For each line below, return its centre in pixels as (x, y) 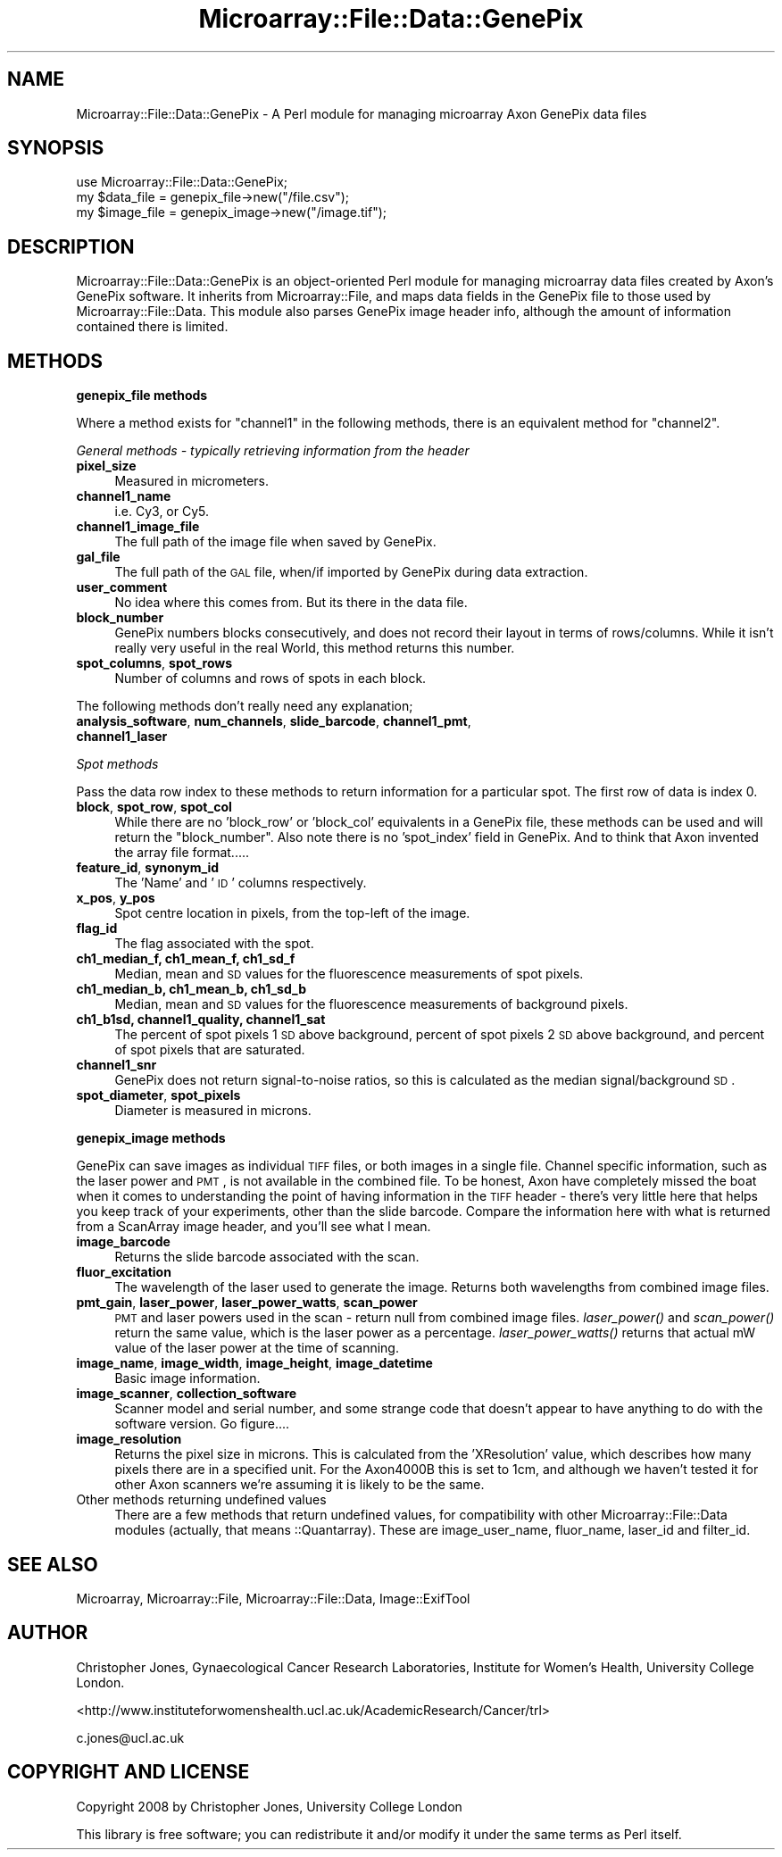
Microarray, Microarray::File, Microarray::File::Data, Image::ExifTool (273, 1598)
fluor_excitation (124, 1272)
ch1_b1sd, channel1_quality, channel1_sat (201, 1020)
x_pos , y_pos (116, 898)
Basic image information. (187, 1378)
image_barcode (123, 1242)
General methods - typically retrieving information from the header (273, 451)
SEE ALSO (53, 1564)
